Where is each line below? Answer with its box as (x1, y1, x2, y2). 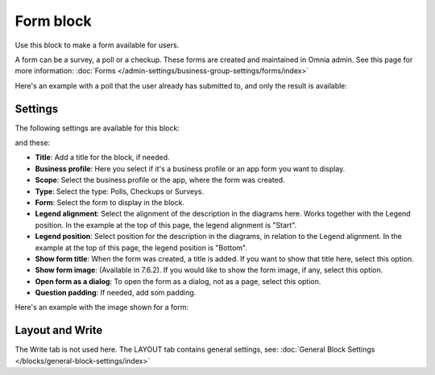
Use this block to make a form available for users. (14, 40, 180, 50)
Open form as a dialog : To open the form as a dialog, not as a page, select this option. (35, 276, 321, 286)
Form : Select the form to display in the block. (35, 197, 185, 207)
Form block (14, 12, 92, 30)
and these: (14, 138, 51, 148)
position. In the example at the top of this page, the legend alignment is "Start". (35, 220, 297, 229)
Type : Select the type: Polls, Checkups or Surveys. (35, 186, 205, 196)
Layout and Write (14, 323, 103, 337)
